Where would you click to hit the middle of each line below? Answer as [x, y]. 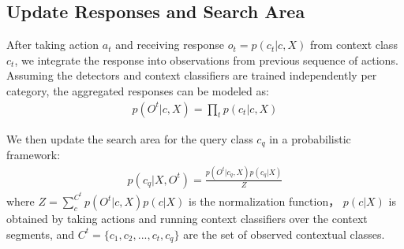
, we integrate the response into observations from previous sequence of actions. [206, 59]
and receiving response [170, 45]
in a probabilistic [310, 138]
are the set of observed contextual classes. [284, 234]
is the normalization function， [264, 201]
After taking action [53, 45]
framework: [34, 155]
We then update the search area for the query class [130, 138]
